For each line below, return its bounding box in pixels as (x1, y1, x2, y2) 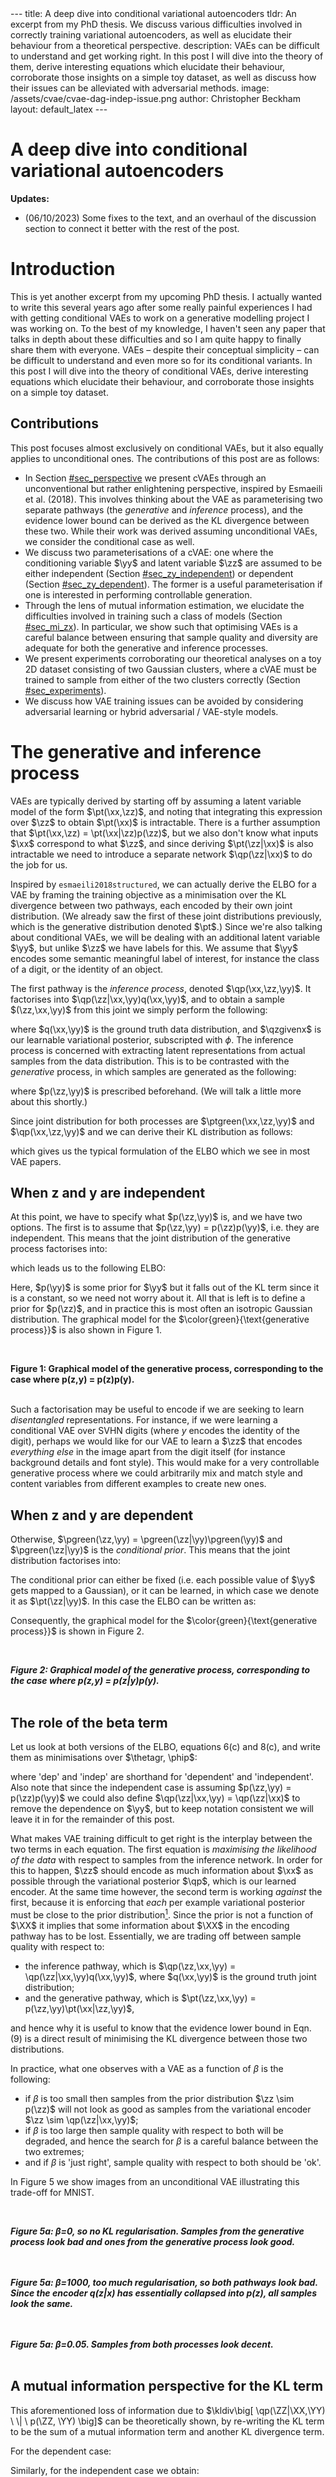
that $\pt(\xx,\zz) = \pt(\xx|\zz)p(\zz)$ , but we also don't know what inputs (10, 827, 319, 839)
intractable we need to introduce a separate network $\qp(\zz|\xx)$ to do (10, 848, 313, 860)
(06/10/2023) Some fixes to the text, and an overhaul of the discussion (24, 212, 317, 224)
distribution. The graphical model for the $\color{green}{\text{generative (10, 1313, 310, 1326)
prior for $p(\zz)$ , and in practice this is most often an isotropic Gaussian (10, 1303, 313, 1315)
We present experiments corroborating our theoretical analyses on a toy (24, 652, 322, 664)
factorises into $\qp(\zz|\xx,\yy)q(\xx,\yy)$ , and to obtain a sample (10, 993, 285, 1005)
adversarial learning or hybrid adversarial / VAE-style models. (24, 705, 279, 717)
